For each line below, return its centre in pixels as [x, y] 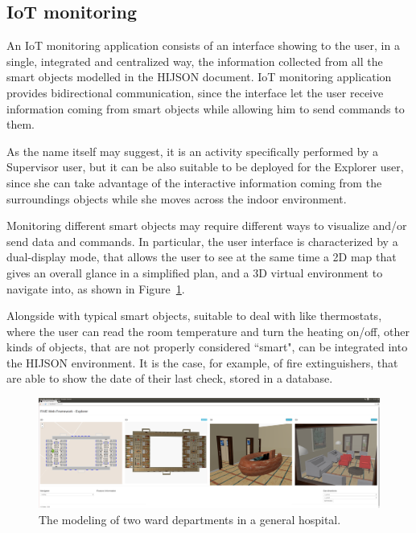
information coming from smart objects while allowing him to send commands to [206, 108]
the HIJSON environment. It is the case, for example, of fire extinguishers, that [202, 362]
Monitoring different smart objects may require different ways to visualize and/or [207, 225]
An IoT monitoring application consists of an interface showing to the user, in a [203, 45]
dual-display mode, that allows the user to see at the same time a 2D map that [202, 257]
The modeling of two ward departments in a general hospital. [190, 519]
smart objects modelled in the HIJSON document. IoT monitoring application [199, 77]
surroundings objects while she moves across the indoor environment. [177, 198]
